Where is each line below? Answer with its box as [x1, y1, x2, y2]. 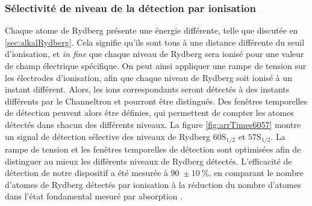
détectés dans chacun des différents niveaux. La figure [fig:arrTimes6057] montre [5, 118, 301, 130]
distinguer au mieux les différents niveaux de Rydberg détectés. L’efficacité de [5, 154, 292, 167]
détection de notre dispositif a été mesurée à [5, 166, 168, 179]
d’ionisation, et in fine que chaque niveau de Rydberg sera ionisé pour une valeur [5, 47, 304, 60]
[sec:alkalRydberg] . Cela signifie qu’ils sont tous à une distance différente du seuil [5, 35, 305, 48]
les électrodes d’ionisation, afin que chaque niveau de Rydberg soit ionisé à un [5, 71, 293, 83]
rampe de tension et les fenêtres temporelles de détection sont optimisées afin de [5, 143, 301, 156]
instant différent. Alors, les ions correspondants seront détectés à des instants [5, 83, 290, 95]
